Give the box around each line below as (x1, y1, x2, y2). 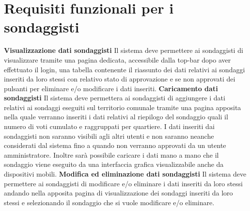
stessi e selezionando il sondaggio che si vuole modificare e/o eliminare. (4, 197, 215, 207)
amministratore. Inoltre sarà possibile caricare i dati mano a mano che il (4, 149, 219, 160)
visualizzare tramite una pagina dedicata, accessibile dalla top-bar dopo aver (4, 54, 231, 65)
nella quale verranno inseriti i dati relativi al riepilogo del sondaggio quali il (4, 112, 228, 122)
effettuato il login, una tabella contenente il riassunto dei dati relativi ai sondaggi (4, 64, 245, 74)
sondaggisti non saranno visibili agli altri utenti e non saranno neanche (4, 130, 214, 141)
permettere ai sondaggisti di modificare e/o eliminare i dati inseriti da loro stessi (4, 178, 243, 188)
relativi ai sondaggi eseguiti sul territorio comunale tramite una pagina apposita (4, 102, 241, 112)
